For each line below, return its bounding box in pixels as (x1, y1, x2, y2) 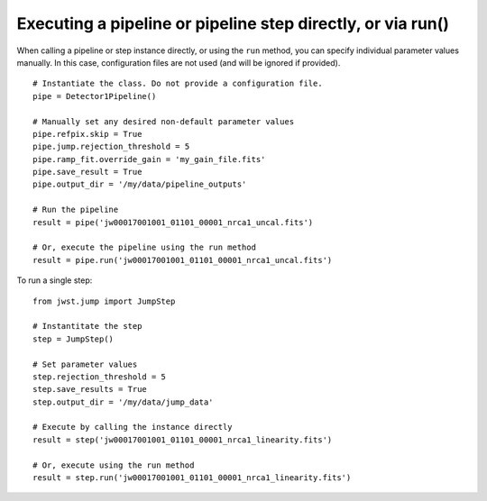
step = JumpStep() (32, 333, 115, 344)
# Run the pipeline (32, 205, 119, 215)
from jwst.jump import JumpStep (32, 296, 176, 306)
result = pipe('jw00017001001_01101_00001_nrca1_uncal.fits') (32, 217, 314, 227)
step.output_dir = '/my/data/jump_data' (32, 396, 214, 407)
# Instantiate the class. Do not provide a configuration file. (32, 78, 324, 89)
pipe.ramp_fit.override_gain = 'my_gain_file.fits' (32, 154, 266, 164)
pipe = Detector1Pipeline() (32, 91, 157, 101)
